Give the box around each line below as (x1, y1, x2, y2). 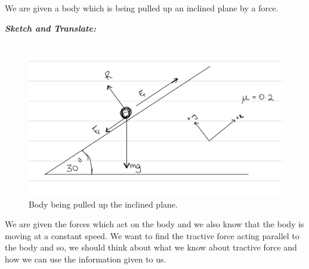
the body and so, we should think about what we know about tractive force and (5, 241, 297, 253)
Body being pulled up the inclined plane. (29, 197, 178, 210)
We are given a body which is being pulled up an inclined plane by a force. (5, 2, 279, 14)
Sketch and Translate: (5, 21, 96, 34)
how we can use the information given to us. (5, 253, 166, 265)
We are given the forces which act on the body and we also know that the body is (5, 218, 304, 230)
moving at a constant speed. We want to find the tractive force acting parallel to (5, 229, 299, 242)
